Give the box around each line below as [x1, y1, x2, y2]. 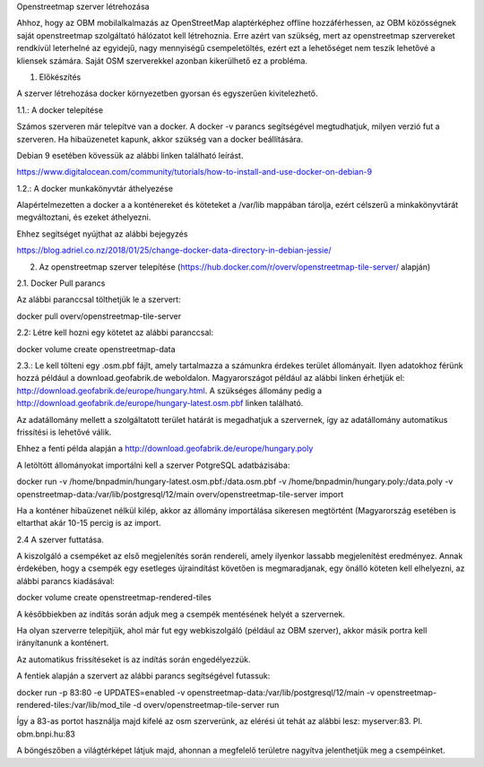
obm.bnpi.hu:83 [16, 728, 76, 739]
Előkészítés [39, 72, 82, 82]
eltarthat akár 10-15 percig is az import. [16, 518, 161, 529]
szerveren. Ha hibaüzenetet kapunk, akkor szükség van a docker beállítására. [16, 134, 304, 144]
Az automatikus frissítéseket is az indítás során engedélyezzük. [16, 654, 251, 665]
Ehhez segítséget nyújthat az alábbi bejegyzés [16, 228, 188, 239]
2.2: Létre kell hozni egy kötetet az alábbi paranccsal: [16, 327, 214, 338]
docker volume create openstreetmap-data [16, 343, 176, 354]
